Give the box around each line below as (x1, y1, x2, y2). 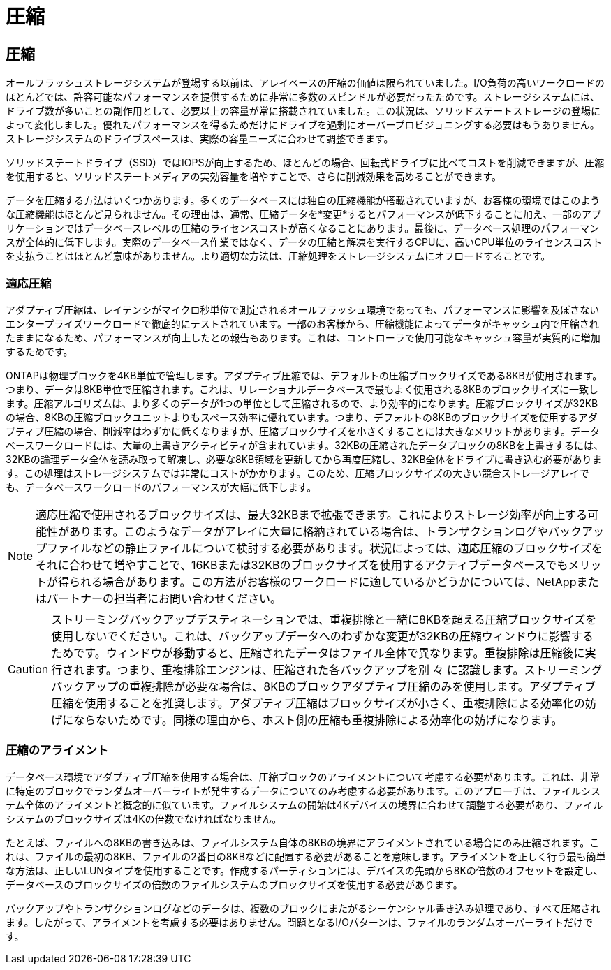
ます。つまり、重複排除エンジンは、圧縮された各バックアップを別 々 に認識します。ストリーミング (84, 662, 603, 677)
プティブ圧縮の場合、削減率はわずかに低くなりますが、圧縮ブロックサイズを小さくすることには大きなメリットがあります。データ (6, 425, 601, 437)
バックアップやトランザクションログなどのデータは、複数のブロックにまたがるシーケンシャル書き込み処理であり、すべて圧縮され (6, 902, 601, 914)
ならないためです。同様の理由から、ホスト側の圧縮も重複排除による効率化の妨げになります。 (73, 712, 563, 727)
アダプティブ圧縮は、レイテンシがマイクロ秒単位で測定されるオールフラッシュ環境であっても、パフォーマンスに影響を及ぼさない (6, 303, 600, 316)
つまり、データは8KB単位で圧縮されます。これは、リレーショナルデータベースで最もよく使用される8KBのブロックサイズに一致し (6, 383, 599, 395)
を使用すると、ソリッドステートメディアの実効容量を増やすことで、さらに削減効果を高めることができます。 (6, 170, 502, 183)
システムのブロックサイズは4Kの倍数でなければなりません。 (6, 812, 282, 825)
